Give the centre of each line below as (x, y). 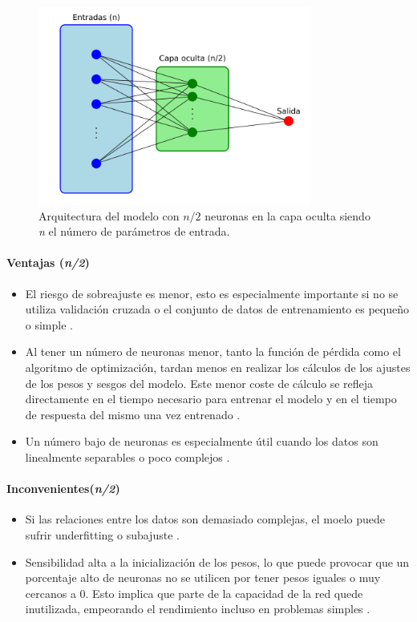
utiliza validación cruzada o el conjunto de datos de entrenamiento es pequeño (217, 309)
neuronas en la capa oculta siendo (287, 215)
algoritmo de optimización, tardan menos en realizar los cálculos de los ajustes (218, 368)
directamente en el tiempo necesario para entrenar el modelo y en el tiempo (211, 399)
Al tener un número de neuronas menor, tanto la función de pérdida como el (213, 351)
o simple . (49, 324)
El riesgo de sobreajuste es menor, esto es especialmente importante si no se (212, 293)
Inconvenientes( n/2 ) (63, 489)
